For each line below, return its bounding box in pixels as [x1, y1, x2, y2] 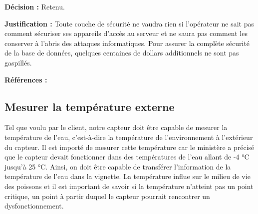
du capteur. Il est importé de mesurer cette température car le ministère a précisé [4, 141, 255, 152]
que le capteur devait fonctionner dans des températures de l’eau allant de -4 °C [4, 151, 250, 162]
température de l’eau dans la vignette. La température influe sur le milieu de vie [4, 171, 251, 181]
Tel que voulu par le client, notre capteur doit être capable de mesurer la [4, 122, 228, 132]
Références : [4, 74, 47, 84]
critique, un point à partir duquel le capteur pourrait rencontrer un [4, 190, 210, 201]
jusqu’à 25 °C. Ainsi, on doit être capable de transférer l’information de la [4, 161, 231, 171]
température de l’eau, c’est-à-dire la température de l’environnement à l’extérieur [4, 131, 253, 142]
